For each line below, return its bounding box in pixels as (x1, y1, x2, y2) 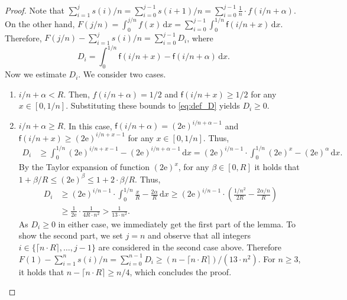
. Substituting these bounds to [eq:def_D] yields (66, 99, 240, 112)
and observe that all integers (147, 229, 251, 242)
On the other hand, (5, 17, 75, 30)
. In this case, (63, 119, 112, 132)
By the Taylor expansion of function (18, 161, 150, 173)
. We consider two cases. (78, 68, 166, 80)
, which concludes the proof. (129, 265, 232, 278)
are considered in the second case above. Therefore (98, 241, 282, 253)
